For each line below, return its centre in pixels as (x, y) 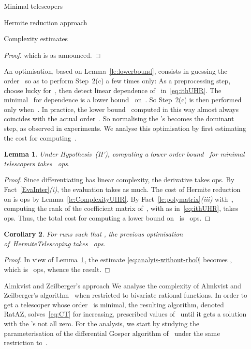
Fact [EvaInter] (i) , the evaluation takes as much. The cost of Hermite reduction (122, 189)
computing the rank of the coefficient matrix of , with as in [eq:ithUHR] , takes (121, 208)
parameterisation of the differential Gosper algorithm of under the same (112, 333)
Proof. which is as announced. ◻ (52, 55)
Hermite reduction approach (46, 22)
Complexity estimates (36, 39)
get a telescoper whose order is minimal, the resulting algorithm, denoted (114, 304)
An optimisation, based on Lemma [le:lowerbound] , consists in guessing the (116, 71)
